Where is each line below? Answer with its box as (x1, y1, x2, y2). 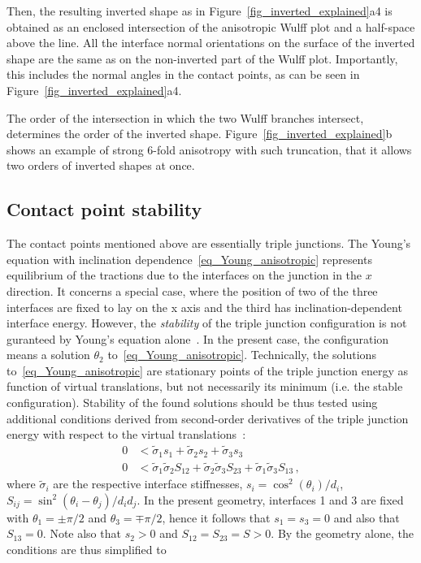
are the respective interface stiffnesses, (53, 475, 243, 492)
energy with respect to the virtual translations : (7, 426, 246, 443)
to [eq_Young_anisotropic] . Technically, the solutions (107, 346, 376, 363)
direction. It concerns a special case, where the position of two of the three (7, 282, 378, 299)
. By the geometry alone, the (271, 525, 414, 542)
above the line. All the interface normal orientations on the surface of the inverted (7, 34, 415, 51)
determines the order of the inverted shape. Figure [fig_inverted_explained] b (7, 125, 393, 142)
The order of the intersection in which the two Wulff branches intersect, (7, 109, 364, 126)
